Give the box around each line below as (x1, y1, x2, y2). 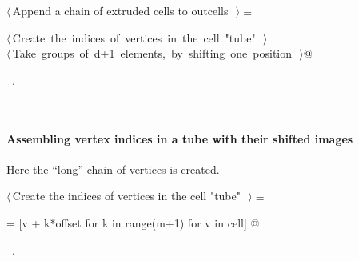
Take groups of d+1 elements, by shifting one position (12, 45, 293, 62)
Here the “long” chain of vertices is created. (6, 160, 220, 177)
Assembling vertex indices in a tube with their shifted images (6, 130, 353, 147)
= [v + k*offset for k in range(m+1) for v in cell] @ (6, 214, 260, 231)
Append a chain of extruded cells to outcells (12, 2, 229, 18)
